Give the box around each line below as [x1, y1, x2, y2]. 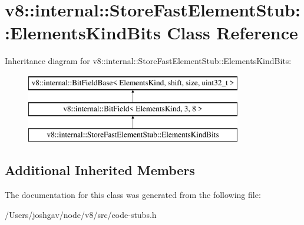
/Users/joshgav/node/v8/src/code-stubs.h [5, 208, 157, 220]
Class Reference [167, 21, 298, 45]
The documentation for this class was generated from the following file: [5, 189, 261, 201]
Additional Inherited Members [5, 161, 195, 179]
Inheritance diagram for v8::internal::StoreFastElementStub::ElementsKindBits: [5, 55, 292, 67]
